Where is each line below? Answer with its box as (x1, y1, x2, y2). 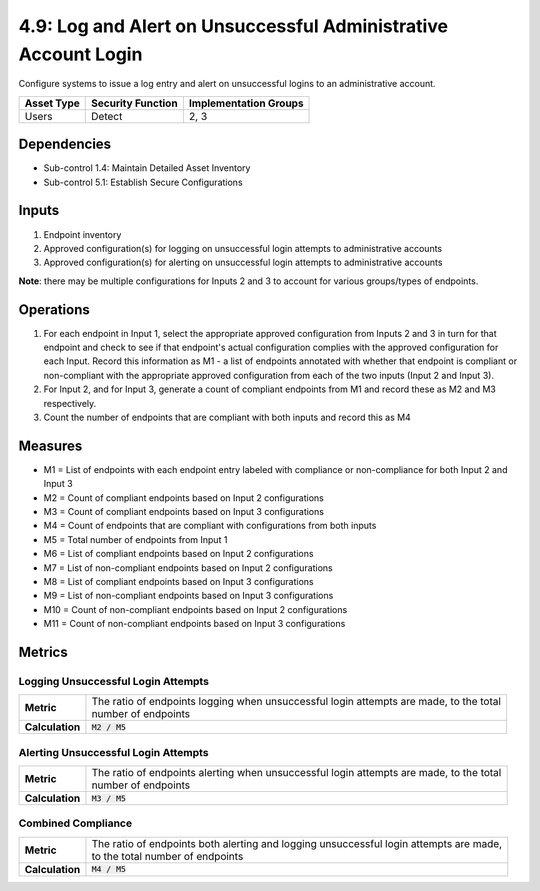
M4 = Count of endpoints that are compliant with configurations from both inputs (43, 520, 377, 532)
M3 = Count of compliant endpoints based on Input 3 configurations (43, 506, 325, 518)
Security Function (91, 96, 179, 110)
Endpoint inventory (43, 228, 122, 240)
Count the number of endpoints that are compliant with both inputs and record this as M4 (43, 411, 412, 423)
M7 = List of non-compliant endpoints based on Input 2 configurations (43, 561, 334, 574)
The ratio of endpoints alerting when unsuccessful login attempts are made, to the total (91, 766, 502, 780)
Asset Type (24, 96, 80, 110)
